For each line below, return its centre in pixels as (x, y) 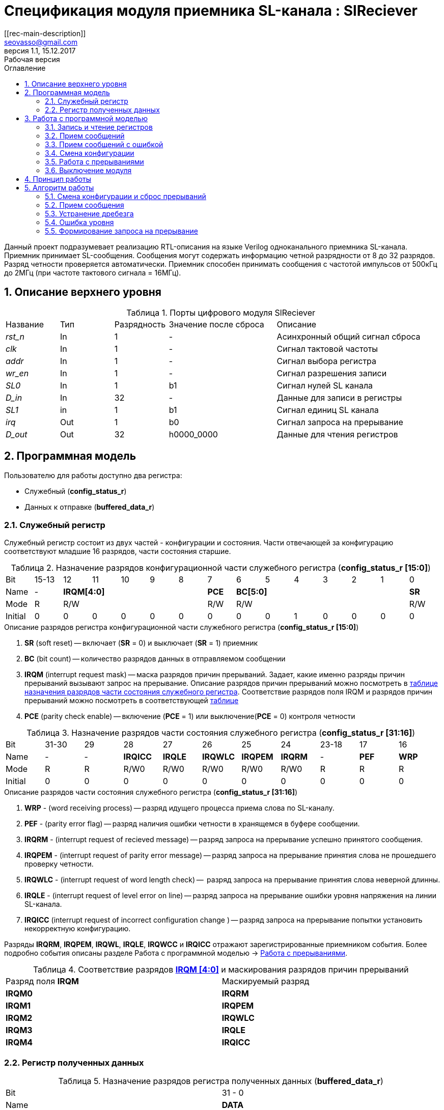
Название (25, 324)
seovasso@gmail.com (41, 42)
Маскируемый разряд (266, 981)
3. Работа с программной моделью (86, 118)
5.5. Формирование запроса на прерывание (121, 231)
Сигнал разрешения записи (332, 373)
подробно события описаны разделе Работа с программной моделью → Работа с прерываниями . (176, 953)
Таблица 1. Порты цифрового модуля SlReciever (221, 312)
